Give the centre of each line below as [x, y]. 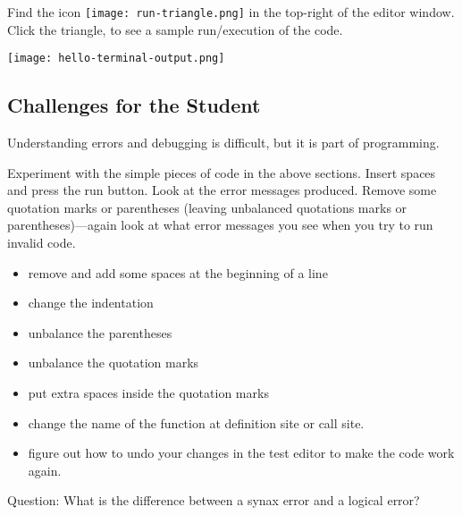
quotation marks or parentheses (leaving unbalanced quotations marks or [207, 207]
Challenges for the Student [134, 105]
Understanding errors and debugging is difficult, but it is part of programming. [223, 143]
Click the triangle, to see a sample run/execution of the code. [175, 29]
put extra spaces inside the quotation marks [148, 393]
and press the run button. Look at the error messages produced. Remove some [222, 190]
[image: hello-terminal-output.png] [116, 59]
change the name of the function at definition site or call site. [196, 422]
